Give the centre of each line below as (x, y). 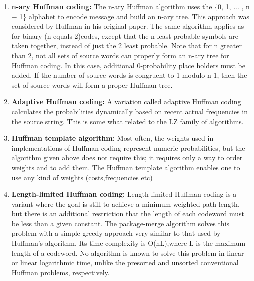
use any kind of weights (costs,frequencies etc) (82, 177)
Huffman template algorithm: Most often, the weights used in (113, 138)
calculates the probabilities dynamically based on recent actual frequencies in (130, 111)
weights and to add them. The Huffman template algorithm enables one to (126, 167)
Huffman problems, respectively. (61, 272)
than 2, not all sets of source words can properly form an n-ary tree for (120, 55)
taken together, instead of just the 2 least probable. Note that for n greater (127, 46)
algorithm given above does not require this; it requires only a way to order (127, 158)
